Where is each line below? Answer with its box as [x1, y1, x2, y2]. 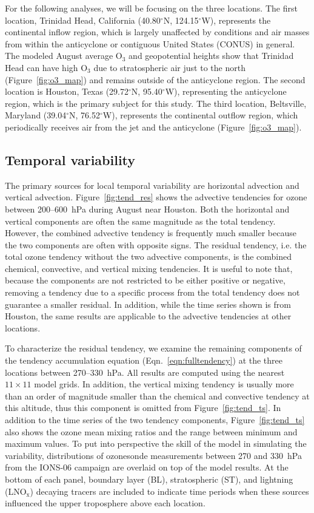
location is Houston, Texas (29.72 [5, 85, 129, 98]
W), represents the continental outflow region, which [102, 109, 298, 121]
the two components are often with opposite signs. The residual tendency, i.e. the [5, 238, 307, 251]
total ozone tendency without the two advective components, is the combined [5, 250, 292, 263]
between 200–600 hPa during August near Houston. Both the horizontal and [5, 202, 290, 215]
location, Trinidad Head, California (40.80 [5, 13, 161, 26]
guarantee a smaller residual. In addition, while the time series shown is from [5, 297, 291, 310]
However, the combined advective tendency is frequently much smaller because [5, 226, 296, 239]
